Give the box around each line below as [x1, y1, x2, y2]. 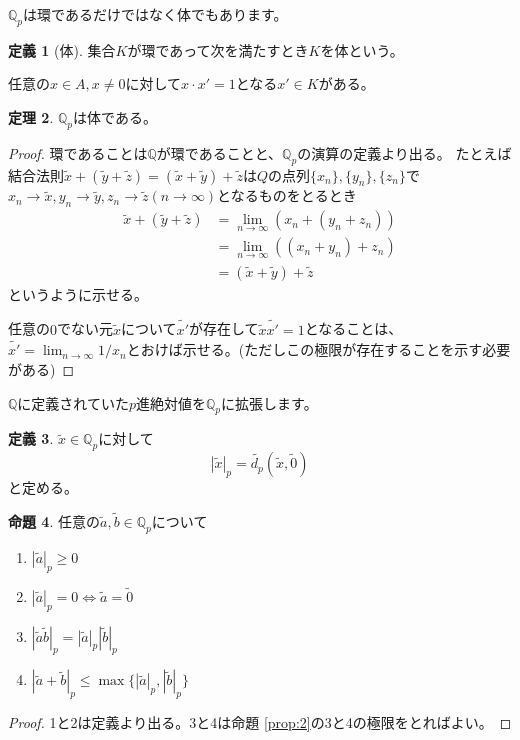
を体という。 [320, 39, 404, 60]
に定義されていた [17, 392, 129, 413]
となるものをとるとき [217, 185, 357, 206]
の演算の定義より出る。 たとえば [297, 142, 512, 163]
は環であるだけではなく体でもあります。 [23, 4, 288, 24]
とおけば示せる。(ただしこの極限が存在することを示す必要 [126, 339, 511, 360]
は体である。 [73, 106, 157, 127]
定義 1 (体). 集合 [8, 39, 116, 60]
